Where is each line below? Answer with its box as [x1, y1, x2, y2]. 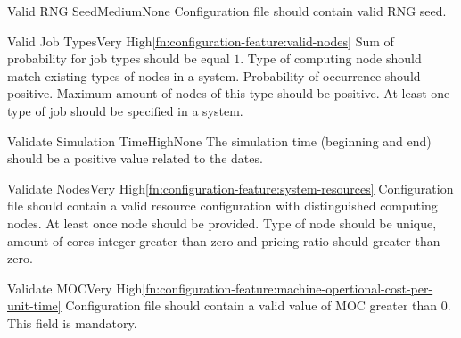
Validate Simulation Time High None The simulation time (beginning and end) [7, 131, 432, 150]
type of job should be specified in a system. [7, 101, 243, 120]
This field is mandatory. [7, 313, 137, 332]
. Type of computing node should [240, 49, 422, 68]
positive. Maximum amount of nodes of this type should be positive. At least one [7, 84, 450, 103]
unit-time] [7, 296, 62, 315]
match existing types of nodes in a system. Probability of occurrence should [7, 66, 421, 85]
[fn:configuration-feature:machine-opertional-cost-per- [142, 278, 433, 297]
